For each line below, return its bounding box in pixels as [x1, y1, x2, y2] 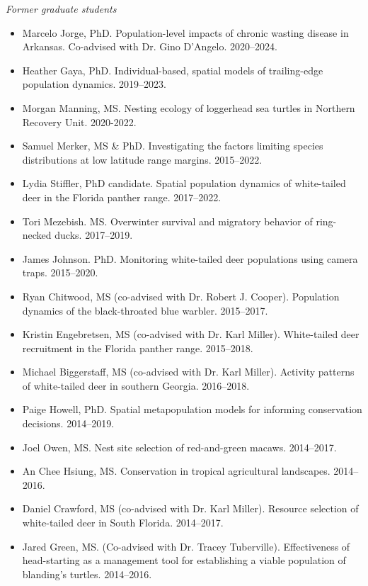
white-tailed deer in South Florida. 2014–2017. [22, 515, 224, 530]
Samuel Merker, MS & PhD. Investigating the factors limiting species [22, 138, 323, 153]
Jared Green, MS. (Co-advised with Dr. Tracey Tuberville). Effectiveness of [22, 539, 350, 553]
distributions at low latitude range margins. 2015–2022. [22, 152, 263, 167]
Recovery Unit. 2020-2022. [22, 114, 137, 129]
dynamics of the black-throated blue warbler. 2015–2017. [22, 303, 268, 317]
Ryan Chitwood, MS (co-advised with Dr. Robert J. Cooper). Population [22, 288, 340, 303]
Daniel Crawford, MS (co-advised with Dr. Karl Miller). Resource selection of [22, 501, 359, 516]
